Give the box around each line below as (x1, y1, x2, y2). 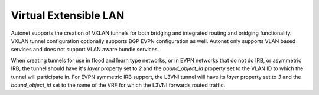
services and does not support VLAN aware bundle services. (11, 46, 159, 53)
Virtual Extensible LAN (11, 9, 125, 22)
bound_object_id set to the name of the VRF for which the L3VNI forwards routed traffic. (11, 81, 226, 89)
